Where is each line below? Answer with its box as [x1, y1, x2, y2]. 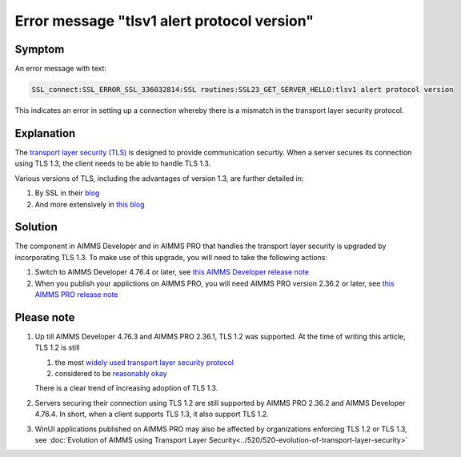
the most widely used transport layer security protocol [54, 357, 234, 367]
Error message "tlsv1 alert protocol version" [14, 12, 314, 30]
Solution [14, 220, 58, 234]
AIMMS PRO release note [34, 289, 118, 299]
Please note [14, 311, 75, 324]
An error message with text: [14, 64, 107, 74]
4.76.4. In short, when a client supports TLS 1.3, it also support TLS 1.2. [34, 409, 269, 419]
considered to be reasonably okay [54, 369, 167, 379]
